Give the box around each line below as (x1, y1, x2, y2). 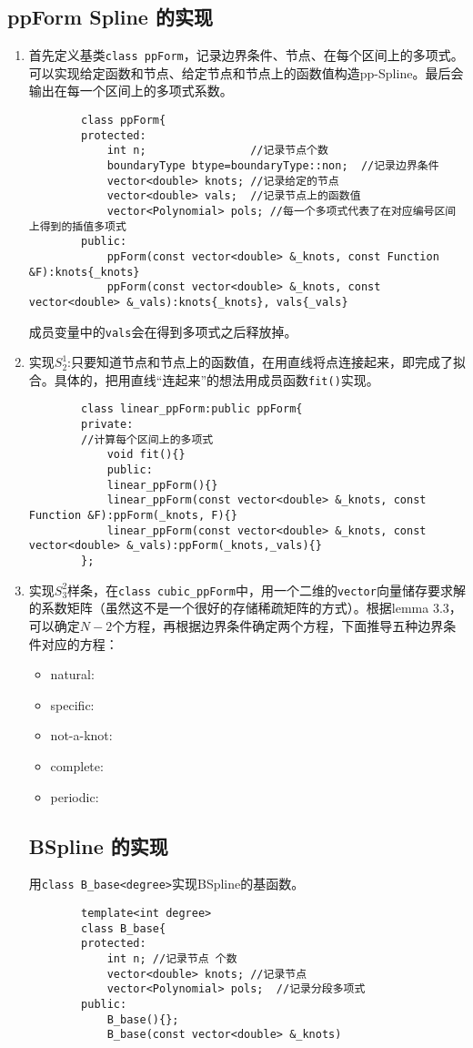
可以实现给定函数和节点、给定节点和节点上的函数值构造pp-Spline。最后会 (28, 63, 464, 82)
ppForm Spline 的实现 (7, 3, 213, 31)
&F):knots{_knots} (28, 265, 140, 279)
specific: (50, 695, 95, 714)
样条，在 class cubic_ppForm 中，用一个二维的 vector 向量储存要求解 (67, 580, 466, 599)
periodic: (50, 787, 99, 806)
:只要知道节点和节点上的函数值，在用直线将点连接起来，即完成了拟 (67, 352, 466, 371)
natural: (50, 665, 95, 684)
